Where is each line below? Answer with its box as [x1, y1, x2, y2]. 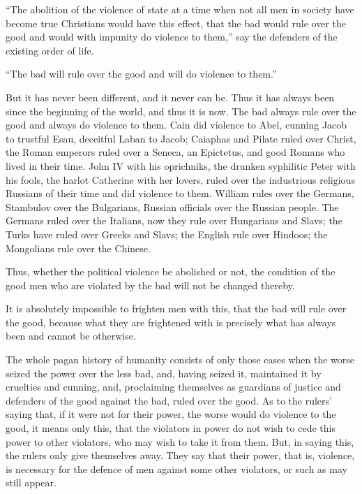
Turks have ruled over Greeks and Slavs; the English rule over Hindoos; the [6, 226, 328, 241]
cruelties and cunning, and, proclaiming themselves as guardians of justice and [6, 379, 341, 394]
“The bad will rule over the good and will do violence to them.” [6, 66, 277, 81]
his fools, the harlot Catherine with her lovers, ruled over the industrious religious [6, 172, 355, 187]
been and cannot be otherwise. [6, 328, 136, 343]
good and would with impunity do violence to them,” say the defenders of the [6, 29, 338, 44]
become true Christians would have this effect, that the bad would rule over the [6, 15, 347, 30]
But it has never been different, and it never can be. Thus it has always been [6, 89, 335, 104]
